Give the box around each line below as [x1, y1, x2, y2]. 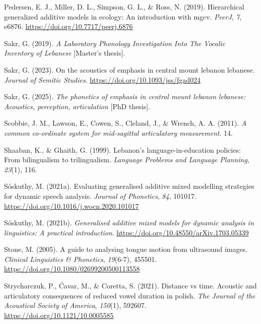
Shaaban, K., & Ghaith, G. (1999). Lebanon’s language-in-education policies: [4, 144, 241, 155]
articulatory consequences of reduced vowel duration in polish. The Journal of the [4, 290, 255, 300]
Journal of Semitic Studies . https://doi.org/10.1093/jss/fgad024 [4, 74, 201, 85]
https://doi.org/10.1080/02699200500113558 [4, 263, 140, 274]
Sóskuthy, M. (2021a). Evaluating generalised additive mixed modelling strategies [4, 181, 254, 191]
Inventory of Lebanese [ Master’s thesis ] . [4, 48, 125, 58]
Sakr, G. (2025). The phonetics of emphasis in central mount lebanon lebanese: [4, 91, 246, 102]
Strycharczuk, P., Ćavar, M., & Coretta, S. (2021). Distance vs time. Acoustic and [4, 280, 257, 291]
